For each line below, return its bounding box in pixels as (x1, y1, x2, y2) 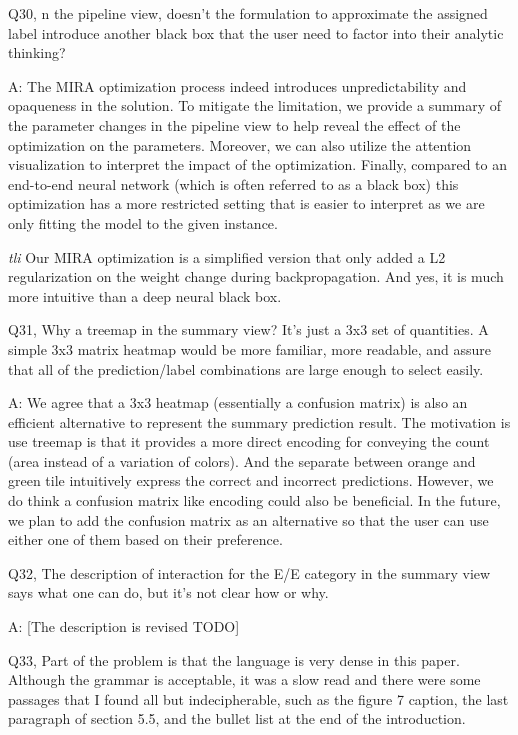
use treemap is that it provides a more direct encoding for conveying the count (8, 431, 490, 452)
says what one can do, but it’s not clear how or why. (8, 582, 329, 603)
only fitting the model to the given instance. (8, 212, 278, 233)
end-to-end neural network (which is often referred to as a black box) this (8, 173, 459, 194)
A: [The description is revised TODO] (8, 616, 240, 637)
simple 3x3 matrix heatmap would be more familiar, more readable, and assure (8, 338, 492, 359)
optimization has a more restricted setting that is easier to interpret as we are (8, 193, 485, 214)
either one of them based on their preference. (8, 529, 283, 550)
